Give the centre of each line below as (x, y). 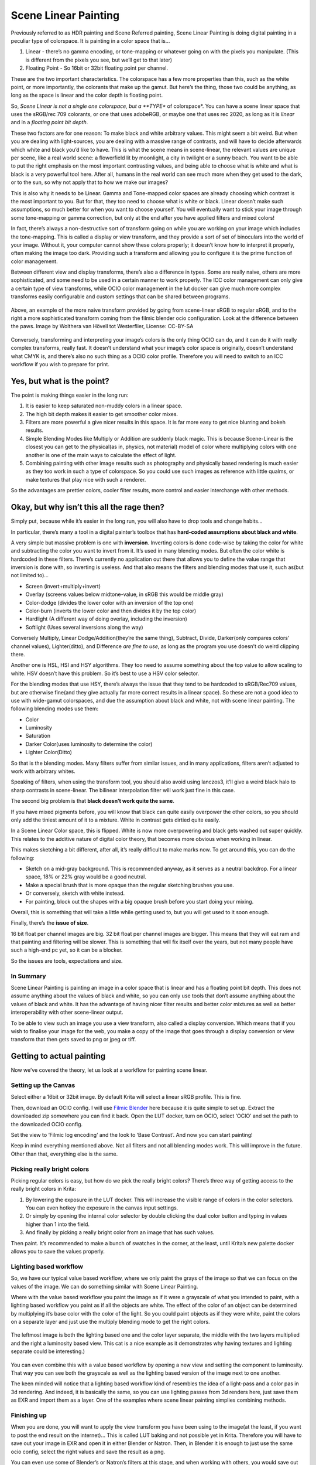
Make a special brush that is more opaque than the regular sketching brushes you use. (130, 885)
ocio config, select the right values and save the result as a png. (88, 1452)
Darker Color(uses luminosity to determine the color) (89, 744)
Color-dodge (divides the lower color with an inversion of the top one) (110, 602)
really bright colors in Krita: (43, 1189)
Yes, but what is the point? (60, 381)
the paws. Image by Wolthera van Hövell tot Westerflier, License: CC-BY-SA (102, 326)
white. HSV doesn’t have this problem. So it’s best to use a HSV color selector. (105, 673)
